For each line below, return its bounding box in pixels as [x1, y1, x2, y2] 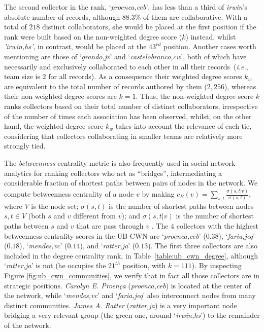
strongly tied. [4, 140, 46, 151]
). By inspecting [191, 260, 242, 271]
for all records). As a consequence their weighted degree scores [48, 71, 242, 82]
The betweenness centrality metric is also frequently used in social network [4, 157, 236, 168]
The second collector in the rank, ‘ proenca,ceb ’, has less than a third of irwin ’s [4, 2, 248, 12]
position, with [122, 260, 166, 271]
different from [73, 210, 116, 221]
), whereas [224, 81, 256, 91]
